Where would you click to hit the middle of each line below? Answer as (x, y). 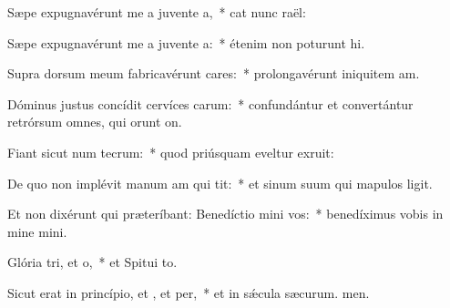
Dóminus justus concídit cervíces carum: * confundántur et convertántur (210, 103)
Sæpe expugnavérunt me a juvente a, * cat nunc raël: (157, 12)
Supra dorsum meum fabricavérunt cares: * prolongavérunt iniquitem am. (214, 73)
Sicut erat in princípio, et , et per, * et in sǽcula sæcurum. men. (189, 292)
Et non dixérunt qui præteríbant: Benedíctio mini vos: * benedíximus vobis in (225, 214)
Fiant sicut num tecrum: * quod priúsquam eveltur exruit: (171, 152)
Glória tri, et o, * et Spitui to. (92, 262)
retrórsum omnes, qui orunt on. (95, 122)
